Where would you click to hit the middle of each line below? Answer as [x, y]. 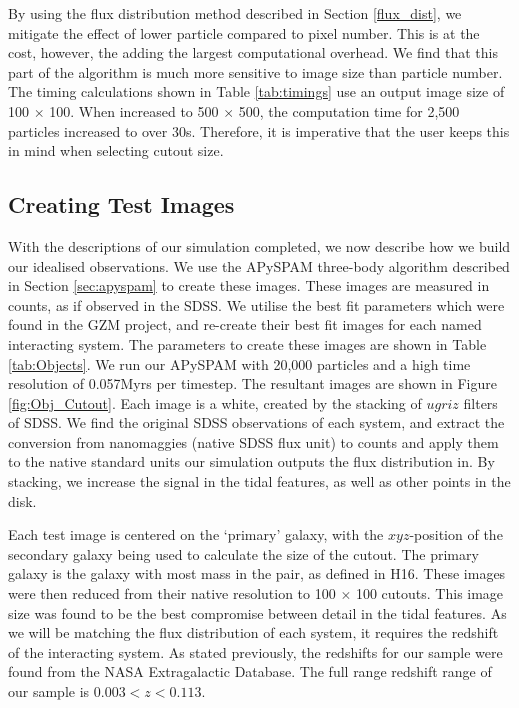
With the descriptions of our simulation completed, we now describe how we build [259, 245]
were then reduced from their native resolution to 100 [172, 593]
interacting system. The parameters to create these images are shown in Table [247, 343]
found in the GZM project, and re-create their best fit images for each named [245, 324]
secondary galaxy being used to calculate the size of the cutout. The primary [243, 553]
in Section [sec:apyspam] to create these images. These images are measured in [249, 285]
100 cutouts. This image [429, 593]
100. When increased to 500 [134, 110]
